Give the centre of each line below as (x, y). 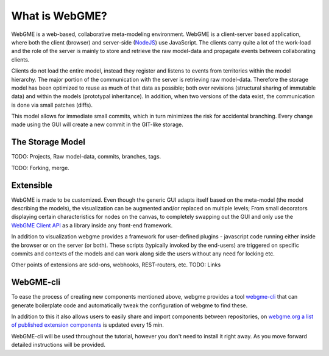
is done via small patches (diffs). (52, 105)
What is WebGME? (59, 16)
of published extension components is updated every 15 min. (88, 325)
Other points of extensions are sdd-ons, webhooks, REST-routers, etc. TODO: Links (116, 265)
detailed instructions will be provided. (58, 345)
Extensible (32, 185)
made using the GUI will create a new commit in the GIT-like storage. (97, 124)
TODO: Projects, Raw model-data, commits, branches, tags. (86, 157)
